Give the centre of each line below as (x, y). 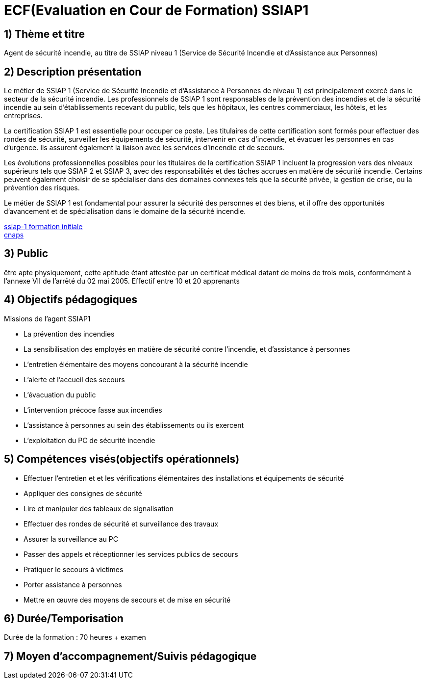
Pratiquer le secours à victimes (74, 569)
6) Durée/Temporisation (64, 618)
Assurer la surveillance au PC (71, 539)
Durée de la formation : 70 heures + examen (75, 637)
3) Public (26, 254)
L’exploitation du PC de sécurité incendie (89, 440)
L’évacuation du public (60, 394)
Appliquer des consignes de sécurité (83, 493)
